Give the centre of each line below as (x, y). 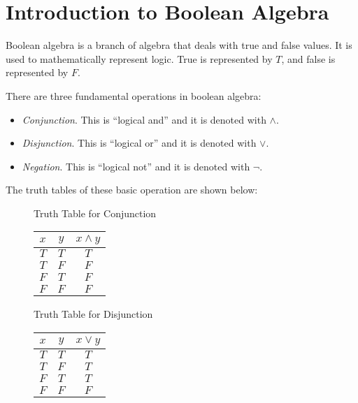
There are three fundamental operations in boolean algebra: (134, 95)
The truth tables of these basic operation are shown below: (132, 190)
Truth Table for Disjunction (93, 314)
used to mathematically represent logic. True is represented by (139, 58)
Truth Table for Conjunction (95, 213)
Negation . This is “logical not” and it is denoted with (136, 166)
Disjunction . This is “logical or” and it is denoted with (139, 143)
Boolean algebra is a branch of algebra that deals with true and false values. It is (179, 45)
